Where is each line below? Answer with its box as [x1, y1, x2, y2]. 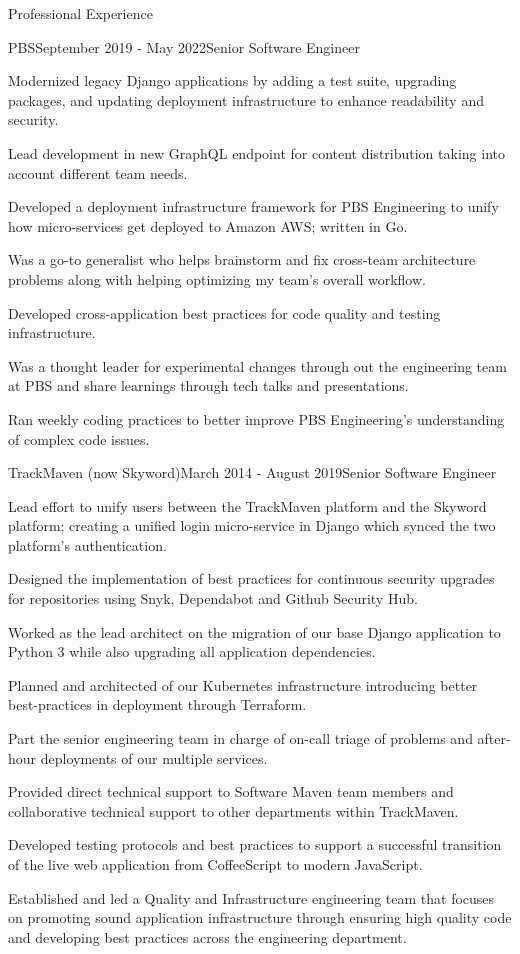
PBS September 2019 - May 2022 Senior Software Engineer [8, 36, 360, 57]
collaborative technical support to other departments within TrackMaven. [8, 800, 459, 821]
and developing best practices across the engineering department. [8, 926, 407, 947]
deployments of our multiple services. [40, 747, 268, 768]
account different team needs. [8, 162, 188, 183]
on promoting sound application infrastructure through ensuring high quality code [8, 907, 512, 928]
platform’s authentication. [8, 534, 167, 555]
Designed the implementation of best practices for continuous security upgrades [8, 568, 495, 589]
